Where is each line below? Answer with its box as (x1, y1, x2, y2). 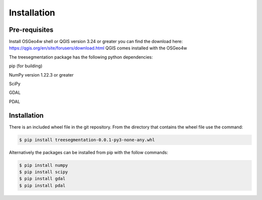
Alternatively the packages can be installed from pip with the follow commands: (9, 149, 168, 155)
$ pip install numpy (19, 162, 68, 168)
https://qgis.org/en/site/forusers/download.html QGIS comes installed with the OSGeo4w (9, 45, 187, 51)
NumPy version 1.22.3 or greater (9, 72, 74, 77)
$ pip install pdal (19, 183, 65, 188)
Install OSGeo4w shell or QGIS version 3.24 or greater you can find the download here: (9, 39, 183, 45)
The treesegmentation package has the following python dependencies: (9, 54, 153, 60)
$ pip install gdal (19, 176, 65, 182)
